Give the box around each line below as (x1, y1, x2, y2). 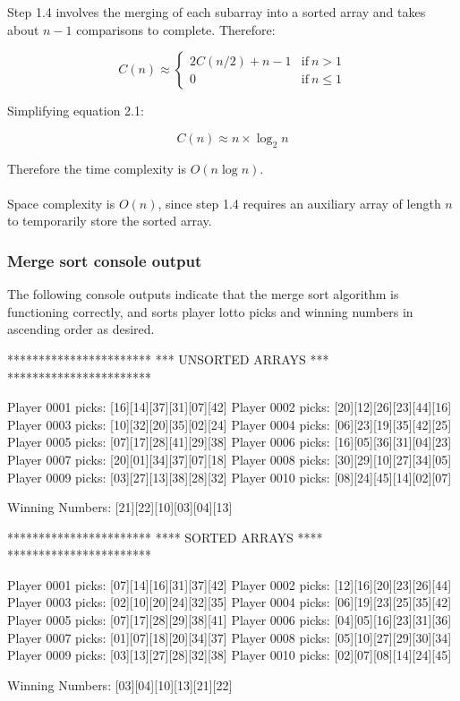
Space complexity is (7, 193, 115, 212)
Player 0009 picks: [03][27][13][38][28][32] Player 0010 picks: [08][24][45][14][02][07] (7, 467, 452, 486)
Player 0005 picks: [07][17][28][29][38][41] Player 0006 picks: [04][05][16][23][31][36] (7, 611, 452, 629)
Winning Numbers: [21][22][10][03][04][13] (7, 498, 233, 517)
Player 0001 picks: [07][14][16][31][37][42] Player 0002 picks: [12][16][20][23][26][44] (7, 575, 452, 594)
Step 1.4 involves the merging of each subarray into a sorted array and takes (7, 3, 426, 21)
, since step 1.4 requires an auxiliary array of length (158, 193, 441, 212)
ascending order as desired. (7, 320, 155, 338)
